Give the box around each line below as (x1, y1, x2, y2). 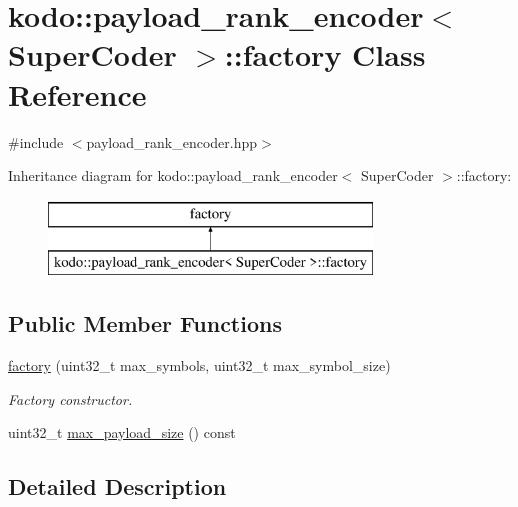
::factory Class (224, 34, 426, 75)
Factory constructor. (8, 388, 133, 409)
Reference (8, 73, 147, 114)
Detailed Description (8, 471, 227, 502)
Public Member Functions (8, 308, 282, 339)
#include (8, 131, 64, 152)
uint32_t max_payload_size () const (8, 422, 236, 443)
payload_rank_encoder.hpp (86, 131, 258, 152)
